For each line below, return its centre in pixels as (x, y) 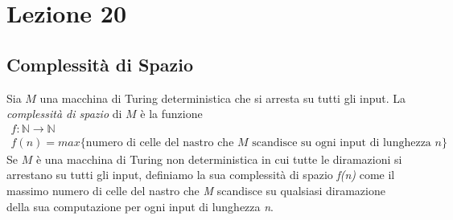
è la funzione (171, 114)
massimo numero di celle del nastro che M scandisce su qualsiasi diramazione (196, 191)
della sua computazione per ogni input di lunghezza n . (140, 206)
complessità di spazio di (64, 114)
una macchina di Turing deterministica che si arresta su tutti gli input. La (223, 98)
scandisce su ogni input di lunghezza (342, 143)
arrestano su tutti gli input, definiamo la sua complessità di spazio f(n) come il (201, 175)
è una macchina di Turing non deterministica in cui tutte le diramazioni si (219, 159)
